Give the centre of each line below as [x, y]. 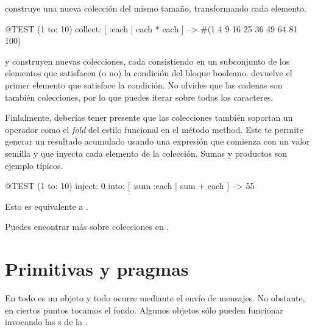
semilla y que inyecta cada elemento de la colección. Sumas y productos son [146, 153]
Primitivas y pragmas [97, 269]
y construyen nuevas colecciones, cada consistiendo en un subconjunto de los [147, 61]
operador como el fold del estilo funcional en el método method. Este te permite [154, 129]
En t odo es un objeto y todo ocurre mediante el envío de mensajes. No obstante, [155, 298]
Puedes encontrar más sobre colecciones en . [87, 227]
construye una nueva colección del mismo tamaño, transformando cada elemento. [156, 8]
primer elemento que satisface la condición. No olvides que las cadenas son [144, 84]
